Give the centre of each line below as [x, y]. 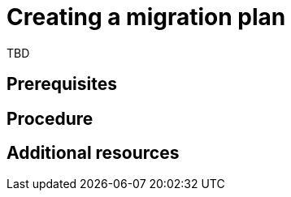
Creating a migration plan [146, 17]
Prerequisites [62, 84]
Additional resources [93, 153]
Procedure [50, 118]
